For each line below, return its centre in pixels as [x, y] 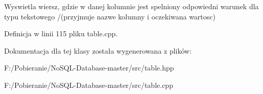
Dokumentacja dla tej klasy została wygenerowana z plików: [98, 50]
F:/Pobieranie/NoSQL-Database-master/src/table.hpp [89, 68]
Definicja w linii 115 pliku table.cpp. [61, 33]
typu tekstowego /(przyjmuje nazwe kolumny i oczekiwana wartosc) [110, 16]
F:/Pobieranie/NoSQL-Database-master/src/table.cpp [89, 85]
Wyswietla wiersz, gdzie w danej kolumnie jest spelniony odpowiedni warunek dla [131, 6]
